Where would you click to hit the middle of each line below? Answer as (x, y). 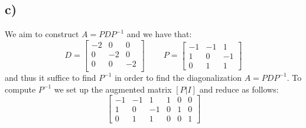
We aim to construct (42, 34)
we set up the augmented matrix (113, 89)
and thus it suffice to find (51, 77)
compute (20, 89)
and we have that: (159, 34)
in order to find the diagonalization (178, 77)
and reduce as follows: (239, 89)
